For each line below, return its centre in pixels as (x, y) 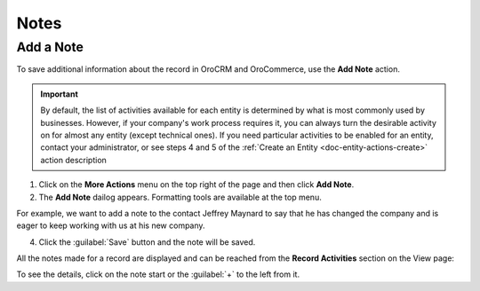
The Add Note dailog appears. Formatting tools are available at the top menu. (180, 197)
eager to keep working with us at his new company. (111, 225)
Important (60, 94)
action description (73, 160)
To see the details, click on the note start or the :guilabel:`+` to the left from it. (158, 274)
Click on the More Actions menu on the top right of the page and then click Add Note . (196, 185)
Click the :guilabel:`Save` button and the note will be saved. (147, 242)
